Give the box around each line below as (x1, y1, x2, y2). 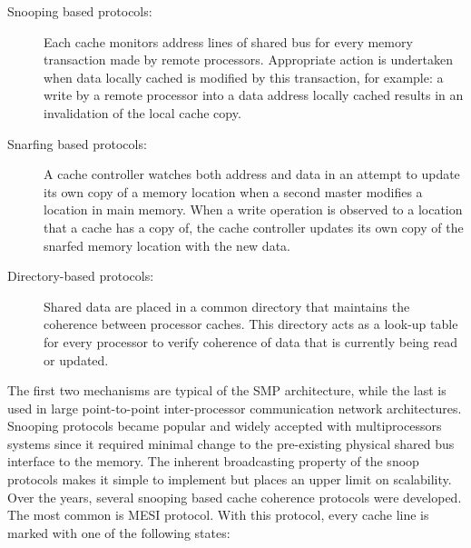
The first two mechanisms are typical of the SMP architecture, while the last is (7, 381, 446, 400)
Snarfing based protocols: (7, 134, 147, 153)
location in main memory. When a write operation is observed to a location (44, 200, 463, 219)
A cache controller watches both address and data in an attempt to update (44, 164, 460, 184)
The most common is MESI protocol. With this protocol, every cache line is (7, 505, 429, 524)
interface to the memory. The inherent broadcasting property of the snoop (7, 452, 419, 471)
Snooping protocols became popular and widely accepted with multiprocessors (7, 416, 442, 435)
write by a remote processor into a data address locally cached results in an (44, 85, 464, 105)
